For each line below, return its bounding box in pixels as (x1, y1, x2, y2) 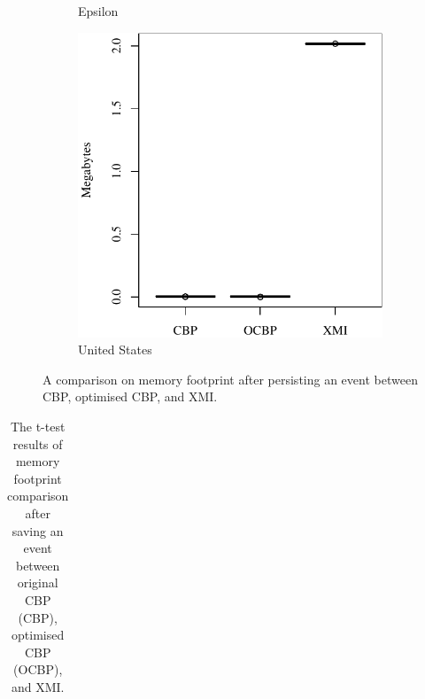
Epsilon (78, 2, 119, 19)
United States (78, 340, 152, 359)
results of (12, 434, 63, 453)
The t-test (10, 416, 66, 435)
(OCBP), (13, 660, 63, 679)
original (17, 573, 58, 592)
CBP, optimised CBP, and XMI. (42, 387, 218, 406)
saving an (12, 521, 64, 540)
